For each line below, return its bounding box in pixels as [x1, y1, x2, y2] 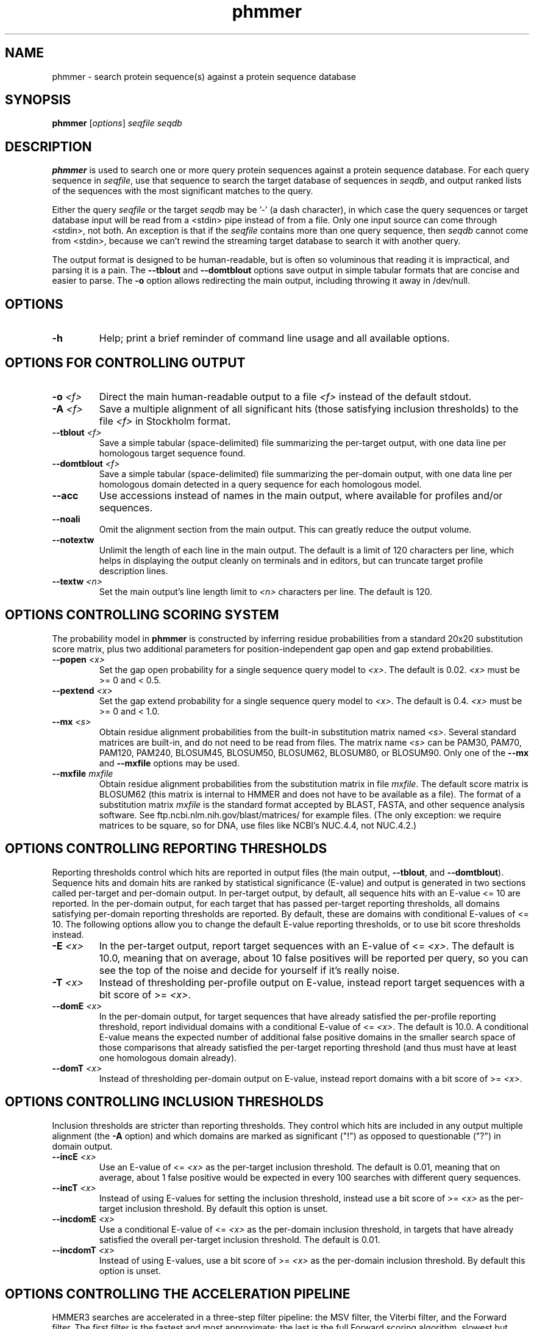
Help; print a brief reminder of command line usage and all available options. [99, 332, 450, 345]
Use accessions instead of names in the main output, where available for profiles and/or [99, 489, 503, 502]
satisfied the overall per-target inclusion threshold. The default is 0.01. [99, 1234, 380, 1245]
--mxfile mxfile [52, 768, 113, 779]
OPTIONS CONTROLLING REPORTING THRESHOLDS [5, 841, 327, 857]
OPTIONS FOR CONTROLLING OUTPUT [5, 355, 246, 370]
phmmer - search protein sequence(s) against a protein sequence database [52, 71, 356, 82]
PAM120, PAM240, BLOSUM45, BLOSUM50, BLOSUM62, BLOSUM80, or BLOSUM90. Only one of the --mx [99, 747, 529, 758]
